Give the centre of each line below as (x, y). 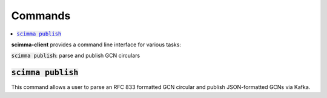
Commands (41, 16)
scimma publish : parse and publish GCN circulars (76, 56)
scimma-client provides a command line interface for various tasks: (96, 44)
